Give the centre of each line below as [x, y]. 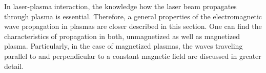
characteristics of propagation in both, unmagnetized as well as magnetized [122, 36]
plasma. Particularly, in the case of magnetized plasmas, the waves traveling [124, 46]
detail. [14, 66]
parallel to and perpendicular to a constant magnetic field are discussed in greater [133, 56]
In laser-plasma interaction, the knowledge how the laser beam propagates [120, 6]
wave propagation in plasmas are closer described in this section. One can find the [133, 26]
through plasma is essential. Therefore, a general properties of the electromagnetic [133, 16]
